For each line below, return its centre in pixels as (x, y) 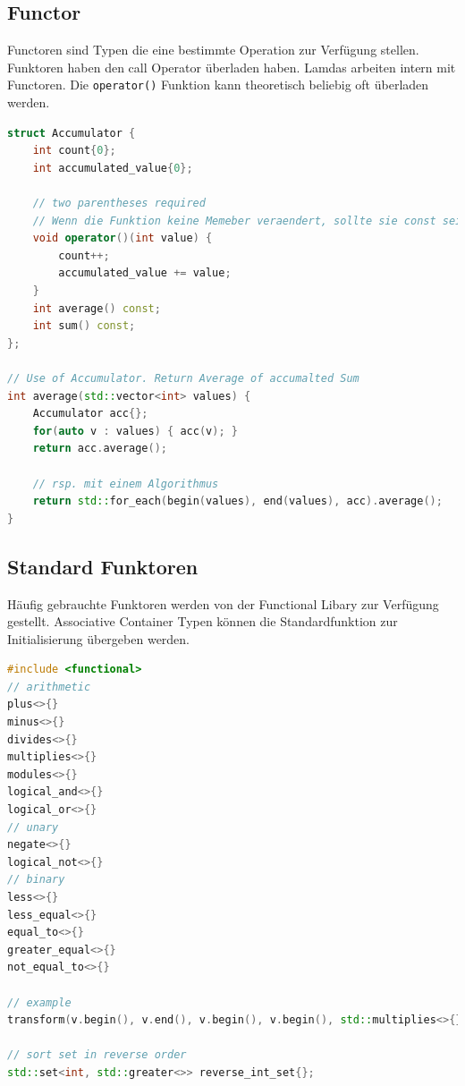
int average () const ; (97, 308)
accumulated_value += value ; (145, 273)
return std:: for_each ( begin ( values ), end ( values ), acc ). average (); (237, 501)
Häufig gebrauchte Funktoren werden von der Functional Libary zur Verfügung (223, 603)
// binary (36, 880)
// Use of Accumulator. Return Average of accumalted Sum (183, 378)
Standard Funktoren (103, 566)
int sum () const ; (84, 326)
